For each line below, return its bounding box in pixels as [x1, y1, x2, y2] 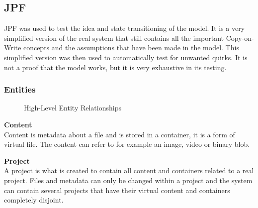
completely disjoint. [4, 195, 64, 205]
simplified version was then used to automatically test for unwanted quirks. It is [4, 52, 248, 62]
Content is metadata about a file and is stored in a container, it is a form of [4, 129, 235, 139]
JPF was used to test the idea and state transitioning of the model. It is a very [4, 23, 245, 33]
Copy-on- [226, 32, 254, 43]
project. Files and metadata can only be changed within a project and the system [4, 175, 253, 185]
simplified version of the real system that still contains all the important [4, 32, 224, 43]
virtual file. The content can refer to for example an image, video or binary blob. [4, 139, 250, 149]
